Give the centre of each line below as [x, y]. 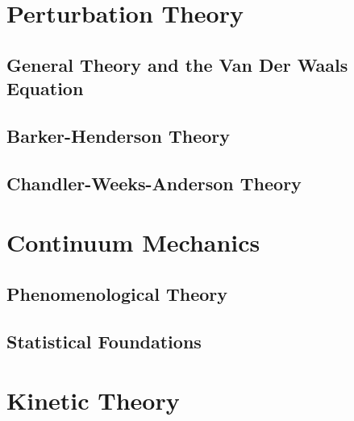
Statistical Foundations [104, 341]
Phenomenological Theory [117, 293]
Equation [45, 88]
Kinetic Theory [93, 400]
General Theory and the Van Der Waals [177, 64]
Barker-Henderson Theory [118, 135]
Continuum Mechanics [133, 242]
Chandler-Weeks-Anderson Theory [154, 183]
